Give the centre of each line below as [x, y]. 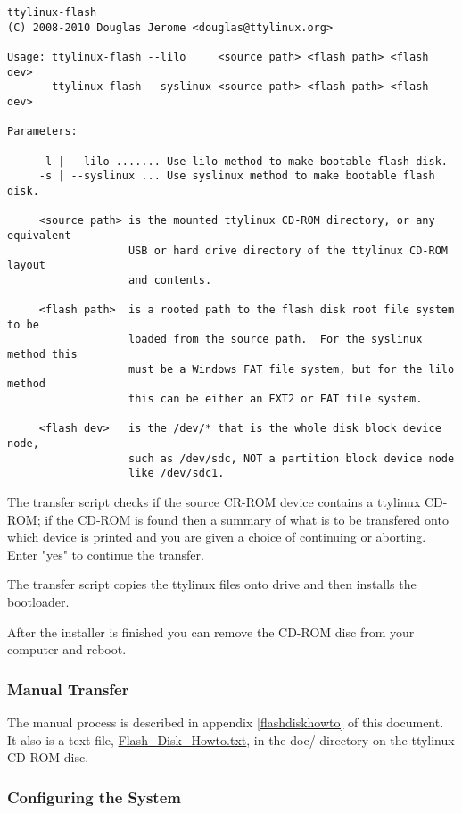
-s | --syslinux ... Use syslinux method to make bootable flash [237, 176]
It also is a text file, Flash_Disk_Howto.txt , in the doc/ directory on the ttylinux [231, 739]
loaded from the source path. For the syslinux [276, 340]
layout [26, 265]
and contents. [170, 280]
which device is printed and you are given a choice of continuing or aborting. [217, 537]
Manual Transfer [68, 689]
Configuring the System [94, 796]
